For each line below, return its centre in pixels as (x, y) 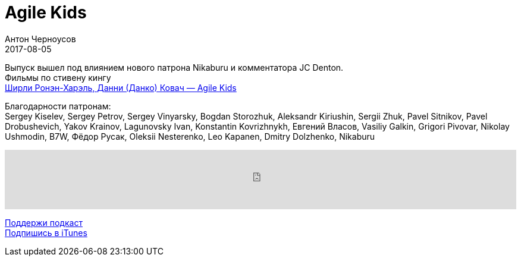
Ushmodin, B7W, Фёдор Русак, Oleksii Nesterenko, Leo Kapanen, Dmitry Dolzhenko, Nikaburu (190, 136)
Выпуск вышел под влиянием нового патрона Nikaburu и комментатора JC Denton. (174, 67)
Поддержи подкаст (44, 222)
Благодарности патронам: (58, 106)
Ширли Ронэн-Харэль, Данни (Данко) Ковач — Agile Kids (121, 87)
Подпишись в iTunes (46, 232)
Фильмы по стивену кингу (58, 77)
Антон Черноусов (40, 39)
